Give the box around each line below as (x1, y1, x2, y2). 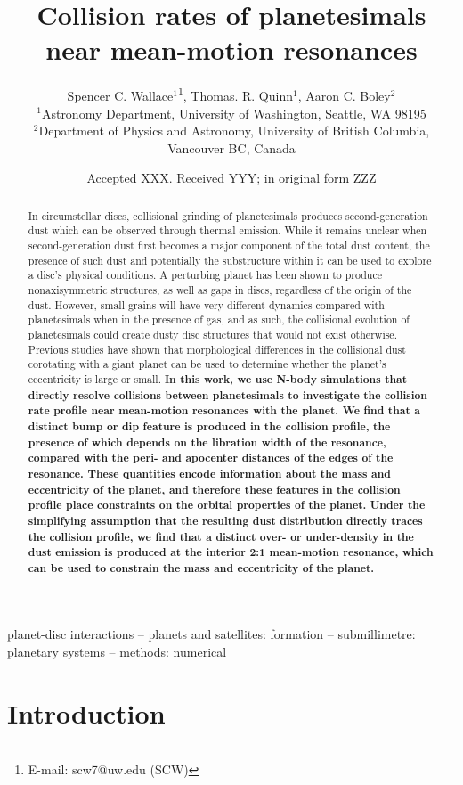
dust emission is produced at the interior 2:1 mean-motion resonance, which (28, 544, 434, 560)
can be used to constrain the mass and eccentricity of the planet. (28, 560, 375, 576)
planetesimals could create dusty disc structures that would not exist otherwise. (28, 326, 397, 341)
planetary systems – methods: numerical (7, 642, 227, 661)
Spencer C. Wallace (67, 86, 174, 104)
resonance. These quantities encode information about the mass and (28, 465, 391, 481)
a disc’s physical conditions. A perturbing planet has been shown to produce (28, 267, 383, 282)
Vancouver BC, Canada (167, 138, 296, 157)
